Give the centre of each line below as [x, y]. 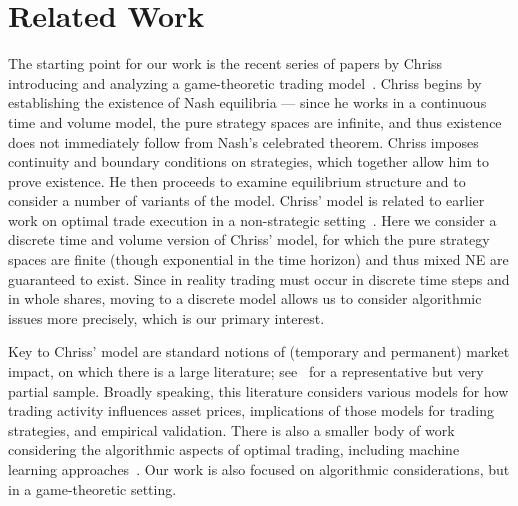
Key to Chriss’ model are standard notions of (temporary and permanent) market [259, 351]
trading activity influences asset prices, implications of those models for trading [251, 410]
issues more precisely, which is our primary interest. [166, 317]
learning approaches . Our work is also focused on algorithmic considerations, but [259, 469]
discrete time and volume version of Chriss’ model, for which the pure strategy [249, 239]
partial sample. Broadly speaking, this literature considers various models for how [258, 390]
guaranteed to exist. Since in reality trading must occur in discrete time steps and [259, 278]
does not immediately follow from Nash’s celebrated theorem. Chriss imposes [243, 141]
